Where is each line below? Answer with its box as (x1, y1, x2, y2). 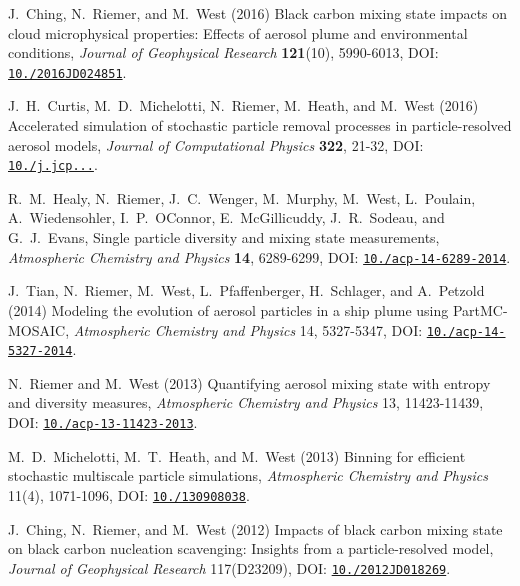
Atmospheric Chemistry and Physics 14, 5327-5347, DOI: (73, 319, 423, 340)
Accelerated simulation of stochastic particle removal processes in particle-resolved (8, 115, 512, 136)
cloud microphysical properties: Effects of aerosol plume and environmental (8, 22, 468, 43)
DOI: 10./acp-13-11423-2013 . (8, 412, 198, 432)
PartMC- (452, 299, 508, 320)
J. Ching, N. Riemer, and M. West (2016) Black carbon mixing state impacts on (8, 3, 508, 23)
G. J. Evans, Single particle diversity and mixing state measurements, (8, 227, 440, 248)
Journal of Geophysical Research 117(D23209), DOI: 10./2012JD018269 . (8, 557, 451, 578)
